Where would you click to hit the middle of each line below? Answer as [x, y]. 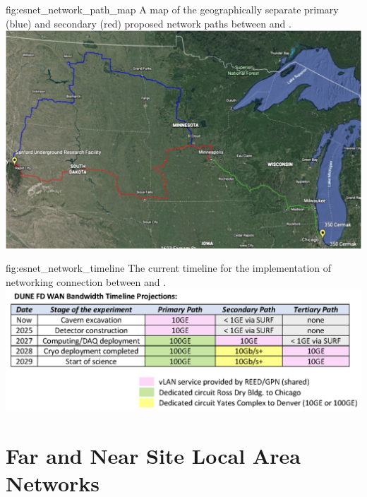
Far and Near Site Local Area [153, 455]
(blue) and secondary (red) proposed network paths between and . [149, 23]
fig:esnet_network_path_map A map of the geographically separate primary [172, 9]
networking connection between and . [86, 281]
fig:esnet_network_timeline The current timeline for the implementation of [169, 268]
